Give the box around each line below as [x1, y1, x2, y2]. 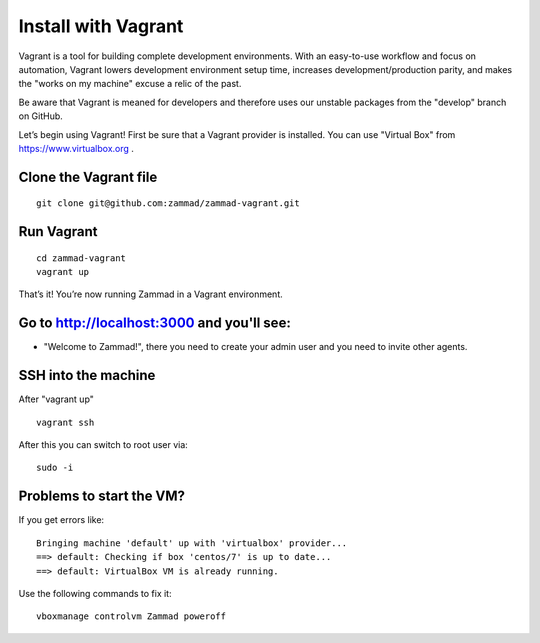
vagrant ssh [36, 416, 95, 428]
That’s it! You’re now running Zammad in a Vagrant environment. [18, 288, 284, 300]
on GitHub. [18, 110, 64, 122]
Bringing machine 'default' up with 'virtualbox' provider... [36, 537, 348, 549]
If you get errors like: [18, 514, 105, 526]
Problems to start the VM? [18, 488, 185, 505]
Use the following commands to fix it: [18, 587, 172, 599]
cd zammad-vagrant [36, 252, 127, 264]
